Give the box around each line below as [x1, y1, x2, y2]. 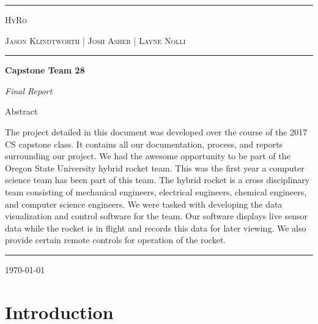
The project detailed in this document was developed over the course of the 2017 [5, 125, 308, 138]
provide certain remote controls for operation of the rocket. [5, 233, 226, 246]
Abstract [5, 105, 38, 118]
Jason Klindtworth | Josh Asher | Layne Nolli [5, 34, 186, 47]
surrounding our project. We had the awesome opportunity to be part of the [5, 149, 290, 162]
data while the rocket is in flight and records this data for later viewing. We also [5, 221, 306, 234]
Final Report [5, 84, 53, 97]
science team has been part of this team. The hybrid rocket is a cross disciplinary [5, 173, 310, 186]
